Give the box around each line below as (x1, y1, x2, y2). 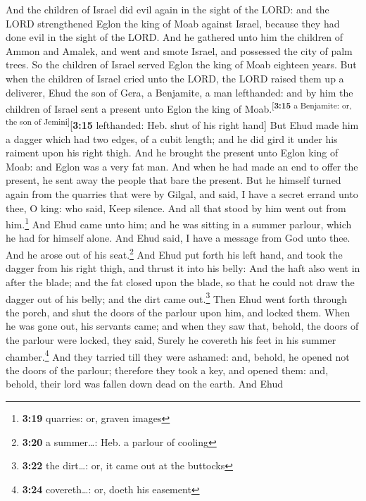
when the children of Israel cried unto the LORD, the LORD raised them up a (6, 70, 344, 85)
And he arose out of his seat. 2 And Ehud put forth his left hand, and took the (6, 245, 343, 261)
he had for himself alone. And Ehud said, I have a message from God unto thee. (6, 230, 351, 245)
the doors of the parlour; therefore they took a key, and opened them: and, (6, 362, 329, 377)
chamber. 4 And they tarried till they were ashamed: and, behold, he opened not (6, 347, 350, 364)
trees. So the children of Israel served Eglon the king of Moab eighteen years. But (6, 57, 357, 72)
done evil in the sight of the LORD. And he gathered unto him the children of (6, 30, 343, 44)
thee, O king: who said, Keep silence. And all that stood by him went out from (6, 200, 346, 215)
